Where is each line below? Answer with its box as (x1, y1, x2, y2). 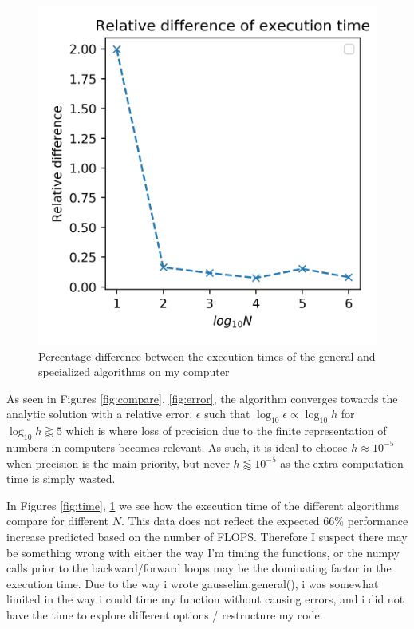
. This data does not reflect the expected (120, 512, 320, 529)
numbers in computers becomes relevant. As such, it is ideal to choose (6, 438, 348, 455)
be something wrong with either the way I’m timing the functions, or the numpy (6, 544, 400, 560)
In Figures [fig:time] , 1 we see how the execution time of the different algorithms (6, 496, 400, 513)
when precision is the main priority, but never (6, 454, 230, 471)
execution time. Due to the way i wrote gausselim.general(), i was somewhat (6, 575, 379, 591)
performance (347, 512, 408, 529)
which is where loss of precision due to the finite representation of (65, 422, 387, 439)
